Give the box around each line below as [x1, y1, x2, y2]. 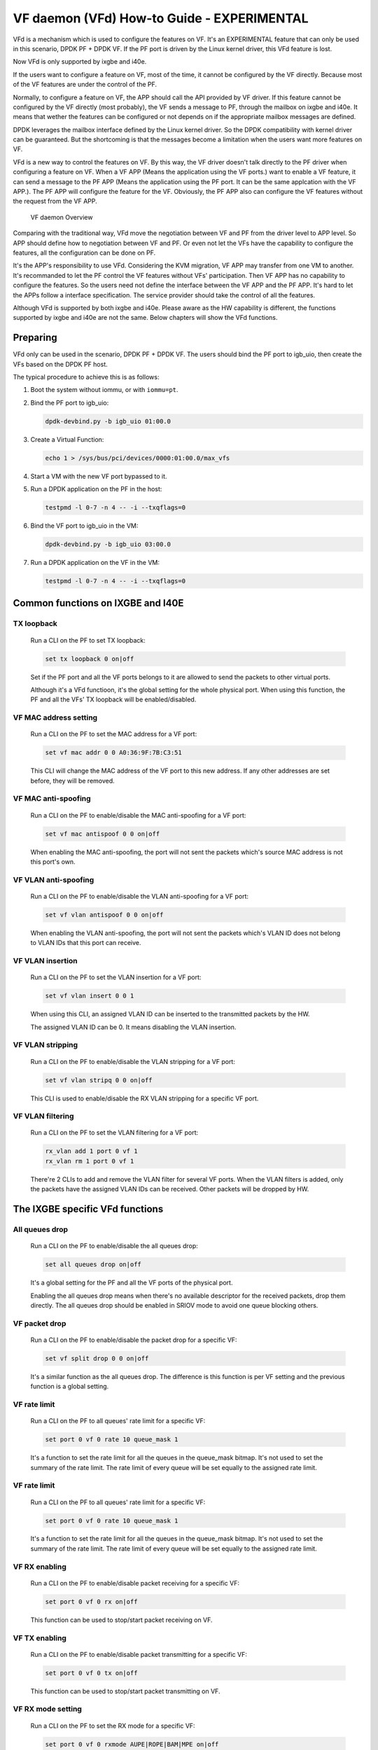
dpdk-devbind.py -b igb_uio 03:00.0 [45, 540, 171, 549]
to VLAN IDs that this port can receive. [30, 939, 141, 947]
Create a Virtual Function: [30, 435, 104, 444]
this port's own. [30, 857, 76, 866]
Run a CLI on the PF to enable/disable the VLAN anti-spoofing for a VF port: [30, 892, 248, 900]
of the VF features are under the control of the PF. [13, 80, 157, 89]
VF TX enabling [13, 1633, 66, 1643]
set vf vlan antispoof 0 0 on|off [45, 911, 164, 918]
